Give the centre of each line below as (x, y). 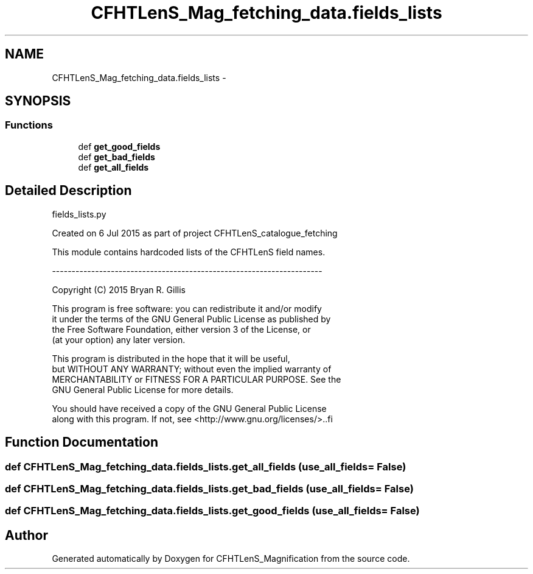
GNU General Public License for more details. (143, 389)
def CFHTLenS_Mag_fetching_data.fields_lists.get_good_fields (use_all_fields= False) (212, 511)
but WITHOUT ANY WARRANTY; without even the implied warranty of (192, 369)
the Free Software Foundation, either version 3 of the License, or (181, 329)
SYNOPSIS (38, 101)
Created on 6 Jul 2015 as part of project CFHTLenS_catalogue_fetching (195, 233)
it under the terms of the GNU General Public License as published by (191, 319)
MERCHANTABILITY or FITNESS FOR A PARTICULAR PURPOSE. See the (197, 379)
